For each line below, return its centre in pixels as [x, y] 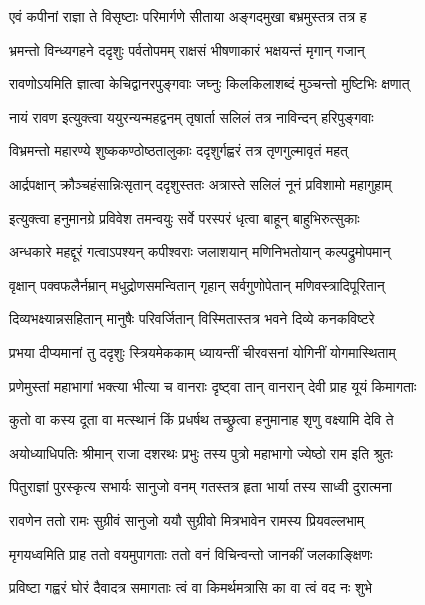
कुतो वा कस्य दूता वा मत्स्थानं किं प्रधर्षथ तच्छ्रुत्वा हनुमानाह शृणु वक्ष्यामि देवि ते [201, 419]
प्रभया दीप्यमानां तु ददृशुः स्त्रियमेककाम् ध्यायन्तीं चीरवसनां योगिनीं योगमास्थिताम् [202, 351]
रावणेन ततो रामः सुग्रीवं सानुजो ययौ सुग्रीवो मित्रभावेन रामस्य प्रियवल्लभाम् [187, 519]
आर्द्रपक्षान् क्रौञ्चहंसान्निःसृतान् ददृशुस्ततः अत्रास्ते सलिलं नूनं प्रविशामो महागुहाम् [200, 183]
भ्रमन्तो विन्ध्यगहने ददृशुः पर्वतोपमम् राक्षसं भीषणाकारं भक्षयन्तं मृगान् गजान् [187, 49]
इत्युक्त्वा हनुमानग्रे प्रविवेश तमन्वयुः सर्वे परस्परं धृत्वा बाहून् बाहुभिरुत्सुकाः [184, 217]
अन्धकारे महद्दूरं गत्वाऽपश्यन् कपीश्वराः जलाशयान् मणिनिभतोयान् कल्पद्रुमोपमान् [200, 251]
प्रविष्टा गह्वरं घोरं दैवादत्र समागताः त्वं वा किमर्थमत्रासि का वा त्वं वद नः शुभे [190, 587]
